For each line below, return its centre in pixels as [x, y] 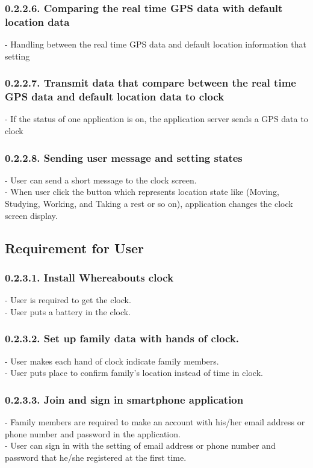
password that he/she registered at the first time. [96, 457]
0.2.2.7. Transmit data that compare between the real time [150, 83]
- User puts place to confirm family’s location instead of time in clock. [134, 373]
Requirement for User [75, 248]
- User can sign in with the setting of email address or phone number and [140, 445]
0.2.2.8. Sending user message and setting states [124, 157]
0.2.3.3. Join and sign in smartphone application [124, 399]
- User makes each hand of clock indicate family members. [112, 361]
